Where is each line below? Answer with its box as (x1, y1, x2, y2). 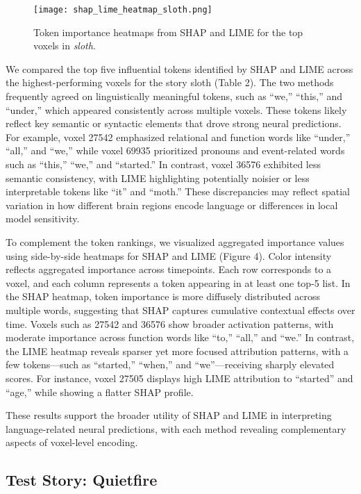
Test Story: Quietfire (6, 469, 158, 491)
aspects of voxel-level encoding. (6, 435, 138, 450)
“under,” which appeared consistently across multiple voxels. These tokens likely (6, 102, 347, 117)
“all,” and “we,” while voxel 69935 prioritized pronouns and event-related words (6, 143, 345, 158)
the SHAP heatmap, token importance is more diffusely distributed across (6, 289, 321, 304)
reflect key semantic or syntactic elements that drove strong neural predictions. (6, 116, 342, 131)
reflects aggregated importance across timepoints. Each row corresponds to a (6, 262, 332, 277)
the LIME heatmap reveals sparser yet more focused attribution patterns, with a (6, 343, 349, 358)
